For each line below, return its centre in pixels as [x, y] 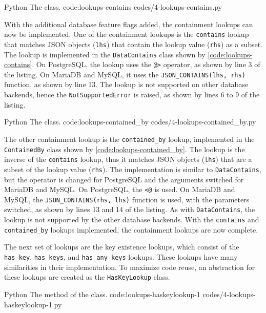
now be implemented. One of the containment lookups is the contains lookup [127, 34]
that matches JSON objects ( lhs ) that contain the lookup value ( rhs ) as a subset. [133, 44]
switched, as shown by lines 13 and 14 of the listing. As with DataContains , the [130, 209]
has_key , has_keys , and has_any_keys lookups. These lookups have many [121, 257]
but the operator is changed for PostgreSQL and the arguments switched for [124, 179]
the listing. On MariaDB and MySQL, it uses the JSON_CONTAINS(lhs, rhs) [125, 74]
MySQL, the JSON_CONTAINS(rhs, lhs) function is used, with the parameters [127, 199]
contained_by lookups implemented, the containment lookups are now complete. [131, 229]
